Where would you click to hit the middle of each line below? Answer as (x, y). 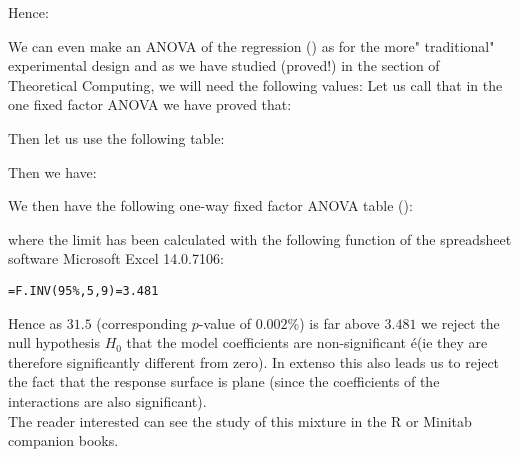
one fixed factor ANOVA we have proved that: (150, 104)
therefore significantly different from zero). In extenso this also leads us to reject (254, 361)
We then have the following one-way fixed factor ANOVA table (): (210, 205)
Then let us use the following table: (116, 137)
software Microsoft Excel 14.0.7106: (116, 258)
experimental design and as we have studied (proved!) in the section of (224, 65)
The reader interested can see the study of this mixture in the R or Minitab (240, 420)
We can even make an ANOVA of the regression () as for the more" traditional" (251, 45)
